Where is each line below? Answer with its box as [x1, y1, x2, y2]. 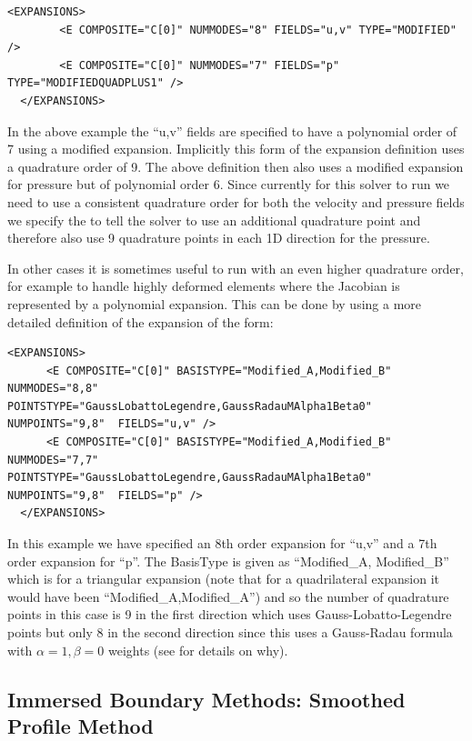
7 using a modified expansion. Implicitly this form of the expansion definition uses [7, 139, 465, 158]
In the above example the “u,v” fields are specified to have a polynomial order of [7, 121, 457, 140]
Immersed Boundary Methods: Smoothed [7, 685, 406, 713]
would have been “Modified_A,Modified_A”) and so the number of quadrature [7, 586, 449, 606]
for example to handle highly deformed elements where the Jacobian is [7, 276, 400, 295]
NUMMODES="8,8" [7, 382, 99, 396]
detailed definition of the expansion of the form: [7, 312, 274, 331]
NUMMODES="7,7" [7, 453, 99, 466]
